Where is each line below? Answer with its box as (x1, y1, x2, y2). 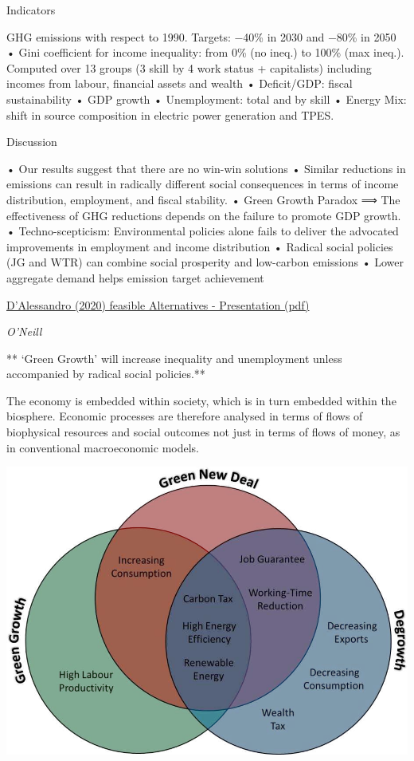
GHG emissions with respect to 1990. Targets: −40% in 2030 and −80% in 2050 (6, 28, 396, 45)
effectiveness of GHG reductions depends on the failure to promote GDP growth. (6, 207, 401, 223)
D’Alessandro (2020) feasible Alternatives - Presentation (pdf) (6, 296, 310, 313)
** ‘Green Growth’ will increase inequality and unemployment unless (6, 349, 342, 366)
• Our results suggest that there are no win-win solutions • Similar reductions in (6, 160, 406, 176)
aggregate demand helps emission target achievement (6, 269, 264, 286)
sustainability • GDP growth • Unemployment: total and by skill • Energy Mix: (6, 90, 407, 107)
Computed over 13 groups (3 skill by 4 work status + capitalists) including (6, 59, 372, 76)
